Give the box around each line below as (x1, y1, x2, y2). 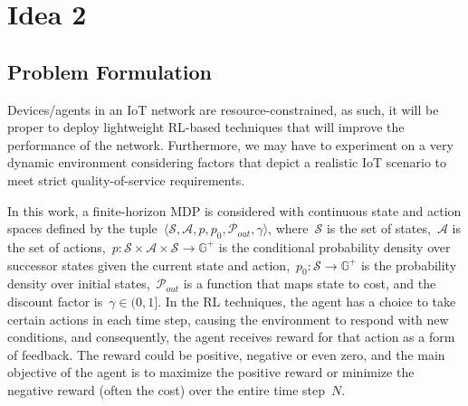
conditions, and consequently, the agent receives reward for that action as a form (7, 327, 455, 346)
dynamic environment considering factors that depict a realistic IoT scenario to (7, 153, 447, 172)
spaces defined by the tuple (7, 219, 158, 238)
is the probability (360, 255, 457, 274)
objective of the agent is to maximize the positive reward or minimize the (7, 363, 415, 382)
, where (268, 219, 309, 238)
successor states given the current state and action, (7, 255, 291, 274)
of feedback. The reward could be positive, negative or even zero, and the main (7, 345, 445, 364)
